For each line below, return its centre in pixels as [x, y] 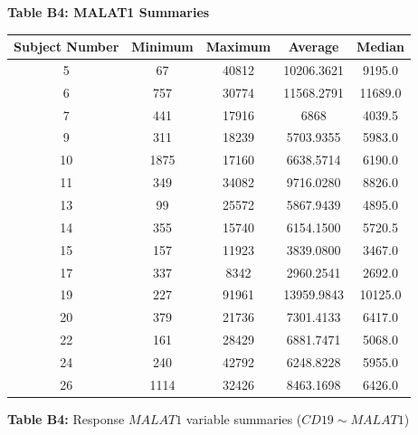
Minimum [162, 47]
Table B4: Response [66, 418]
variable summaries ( [244, 418]
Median [380, 47]
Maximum [238, 47]
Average [313, 47]
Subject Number [66, 47]
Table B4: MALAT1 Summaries [109, 12]
